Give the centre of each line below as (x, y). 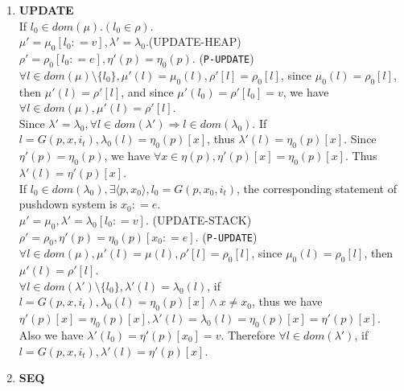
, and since (147, 91)
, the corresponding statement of (317, 188)
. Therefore (248, 334)
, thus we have (287, 301)
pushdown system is (68, 204)
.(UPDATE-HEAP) (193, 41)
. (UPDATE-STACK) (198, 219)
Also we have (51, 334)
